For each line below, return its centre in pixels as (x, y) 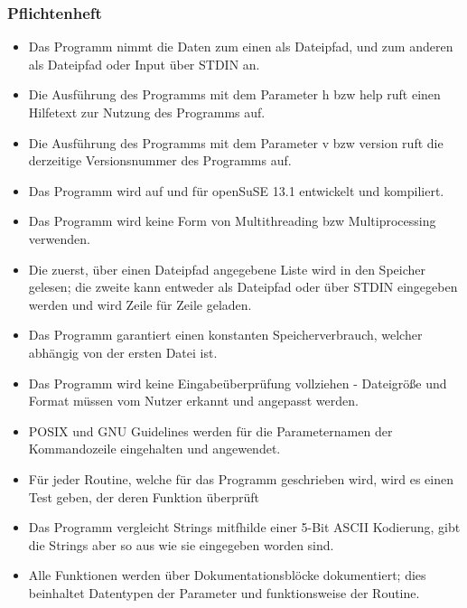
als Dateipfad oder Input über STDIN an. (144, 64)
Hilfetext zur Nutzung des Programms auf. (147, 112)
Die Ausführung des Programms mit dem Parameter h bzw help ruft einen (234, 94)
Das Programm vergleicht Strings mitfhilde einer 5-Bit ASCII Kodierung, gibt (244, 527)
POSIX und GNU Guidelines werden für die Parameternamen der (210, 430)
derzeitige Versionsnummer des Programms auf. (160, 160)
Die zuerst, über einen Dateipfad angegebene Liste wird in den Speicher (227, 269)
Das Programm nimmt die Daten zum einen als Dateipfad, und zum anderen (241, 47)
